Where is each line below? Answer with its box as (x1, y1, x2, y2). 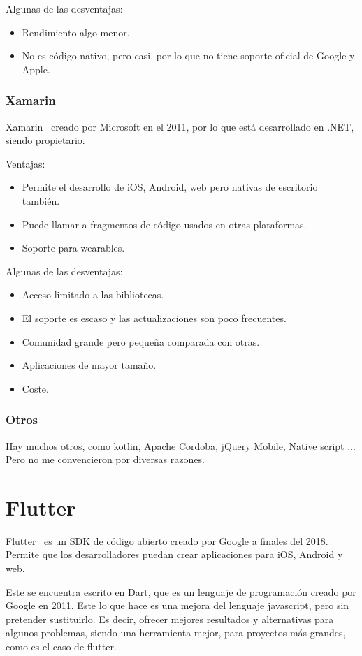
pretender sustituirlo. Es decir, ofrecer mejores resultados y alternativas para (6, 611, 334, 626)
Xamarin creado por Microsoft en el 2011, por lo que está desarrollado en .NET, (6, 119, 354, 133)
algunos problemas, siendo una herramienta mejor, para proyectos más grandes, (6, 625, 346, 640)
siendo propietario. (6, 133, 85, 147)
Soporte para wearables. (22, 240, 125, 255)
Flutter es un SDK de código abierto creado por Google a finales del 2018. (6, 533, 328, 548)
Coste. (22, 381, 49, 395)
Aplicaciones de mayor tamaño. (22, 358, 157, 372)
